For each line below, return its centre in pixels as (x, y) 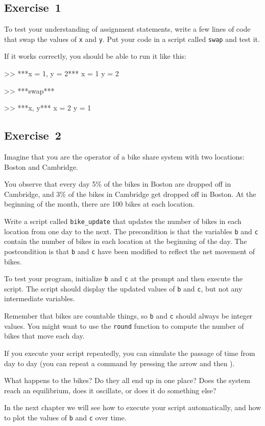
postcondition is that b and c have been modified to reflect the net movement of (129, 251)
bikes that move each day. (44, 336)
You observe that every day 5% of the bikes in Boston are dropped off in (118, 184)
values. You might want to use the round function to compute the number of (124, 326)
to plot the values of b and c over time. (65, 417)
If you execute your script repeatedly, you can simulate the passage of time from (130, 353)
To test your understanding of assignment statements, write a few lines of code (127, 29)
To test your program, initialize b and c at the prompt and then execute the (124, 278)
